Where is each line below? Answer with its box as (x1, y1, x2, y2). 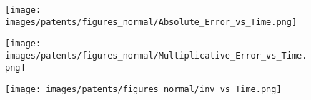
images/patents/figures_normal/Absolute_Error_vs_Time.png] (5, 16, 297, 27)
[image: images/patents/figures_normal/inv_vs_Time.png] (5, 84, 282, 95)
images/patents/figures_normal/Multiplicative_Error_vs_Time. (5, 50, 307, 61)
